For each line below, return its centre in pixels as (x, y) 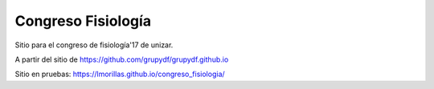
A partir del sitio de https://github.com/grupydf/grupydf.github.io (122, 59)
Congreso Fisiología (83, 21)
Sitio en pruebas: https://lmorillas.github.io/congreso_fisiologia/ (120, 74)
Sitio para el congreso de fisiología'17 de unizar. (94, 45)
